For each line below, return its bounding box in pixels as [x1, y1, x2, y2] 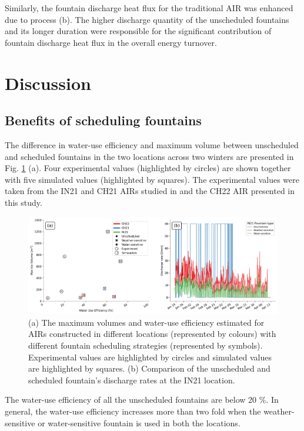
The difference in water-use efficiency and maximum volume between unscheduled [5, 138, 299, 151]
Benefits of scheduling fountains [5, 111, 202, 129]
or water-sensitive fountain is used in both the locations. [38, 416, 240, 429]
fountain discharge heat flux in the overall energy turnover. [5, 36, 217, 48]
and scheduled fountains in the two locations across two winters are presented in [5, 150, 294, 162]
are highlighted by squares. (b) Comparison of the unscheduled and [28, 362, 270, 375]
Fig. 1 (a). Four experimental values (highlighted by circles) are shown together [5, 162, 291, 174]
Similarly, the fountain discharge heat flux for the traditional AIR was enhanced [5, 2, 293, 14]
